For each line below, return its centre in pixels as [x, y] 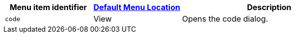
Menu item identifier [48, 7]
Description [269, 7]
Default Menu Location [137, 7]
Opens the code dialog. [225, 19]
